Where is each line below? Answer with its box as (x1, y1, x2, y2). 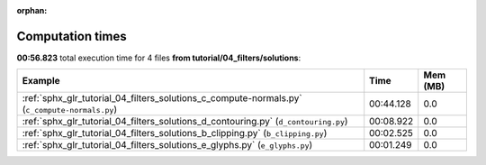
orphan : (16, 5, 48, 15)
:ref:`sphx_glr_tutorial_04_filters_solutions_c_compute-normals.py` (22, 92, 302, 105)
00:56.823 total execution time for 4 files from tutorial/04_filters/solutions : (16, 52, 301, 63)
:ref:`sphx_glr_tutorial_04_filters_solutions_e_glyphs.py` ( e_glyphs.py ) (22, 139, 313, 151)
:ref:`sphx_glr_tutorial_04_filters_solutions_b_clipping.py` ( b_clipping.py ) (22, 127, 328, 140)
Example (22, 75, 60, 87)
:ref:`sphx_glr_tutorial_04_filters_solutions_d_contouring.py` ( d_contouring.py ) (22, 115, 348, 128)
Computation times (16, 28, 127, 44)
